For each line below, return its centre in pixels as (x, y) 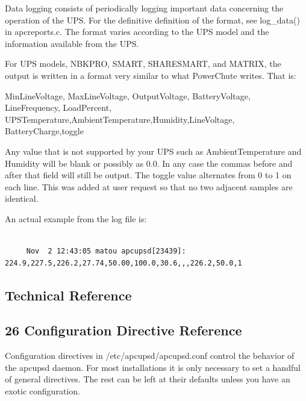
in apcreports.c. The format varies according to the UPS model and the (137, 32)
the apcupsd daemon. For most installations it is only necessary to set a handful (153, 367)
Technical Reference (68, 295)
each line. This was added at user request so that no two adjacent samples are (149, 186)
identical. (22, 198)
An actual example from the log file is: (76, 218)
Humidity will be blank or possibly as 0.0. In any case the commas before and (149, 163)
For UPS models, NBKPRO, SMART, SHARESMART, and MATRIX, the (143, 64)
